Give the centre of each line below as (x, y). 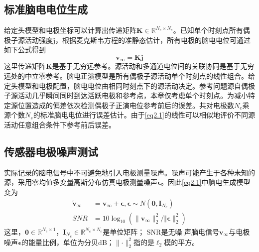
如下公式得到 (25, 50)
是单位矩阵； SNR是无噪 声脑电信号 (161, 231)
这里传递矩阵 (25, 66)
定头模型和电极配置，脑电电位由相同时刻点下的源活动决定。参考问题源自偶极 (129, 85)
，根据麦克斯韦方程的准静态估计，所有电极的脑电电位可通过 (153, 40)
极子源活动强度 (28, 40)
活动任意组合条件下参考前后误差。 (60, 125)
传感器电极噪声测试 (51, 151)
